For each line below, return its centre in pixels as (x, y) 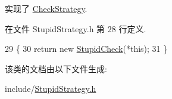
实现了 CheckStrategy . (46, 8)
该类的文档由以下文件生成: (56, 68)
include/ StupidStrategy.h (51, 89)
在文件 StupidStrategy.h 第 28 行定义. (76, 28)
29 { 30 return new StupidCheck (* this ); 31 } (86, 49)
